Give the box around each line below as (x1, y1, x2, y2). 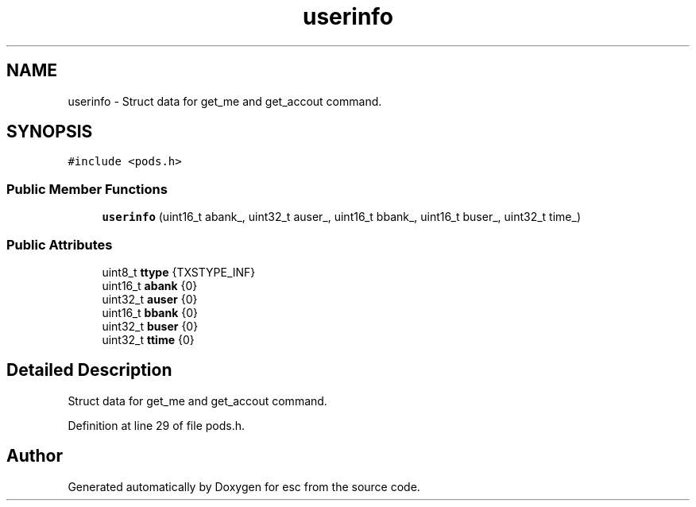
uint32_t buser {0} (102, 319, 199, 333)
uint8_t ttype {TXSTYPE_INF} (102, 265, 256, 279)
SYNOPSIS (6, 122, 93, 142)
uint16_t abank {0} (102, 278, 198, 292)
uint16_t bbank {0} (102, 305, 199, 319)
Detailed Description (6, 360, 172, 381)
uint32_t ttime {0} (102, 332, 195, 346)
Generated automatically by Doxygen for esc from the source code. (68, 479, 420, 493)
